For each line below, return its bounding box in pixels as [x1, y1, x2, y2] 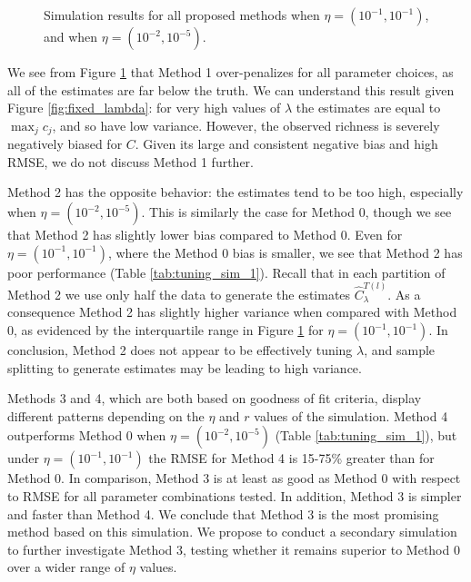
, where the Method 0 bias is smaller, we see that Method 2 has [107, 242, 463, 261]
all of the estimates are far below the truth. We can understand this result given [7, 80, 455, 99]
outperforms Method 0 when [7, 426, 166, 445]
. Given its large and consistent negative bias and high [135, 134, 438, 153]
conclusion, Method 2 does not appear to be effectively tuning [7, 340, 353, 360]
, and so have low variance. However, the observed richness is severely [52, 115, 440, 134]
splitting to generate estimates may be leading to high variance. [7, 358, 362, 377]
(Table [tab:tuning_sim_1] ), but [275, 426, 457, 445]
